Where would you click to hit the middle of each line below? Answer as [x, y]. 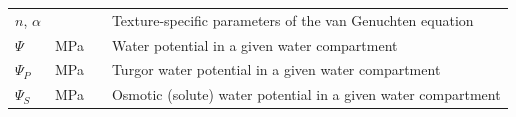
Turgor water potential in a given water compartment [276, 69]
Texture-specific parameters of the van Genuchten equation [292, 19]
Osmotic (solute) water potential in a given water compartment [306, 94]
